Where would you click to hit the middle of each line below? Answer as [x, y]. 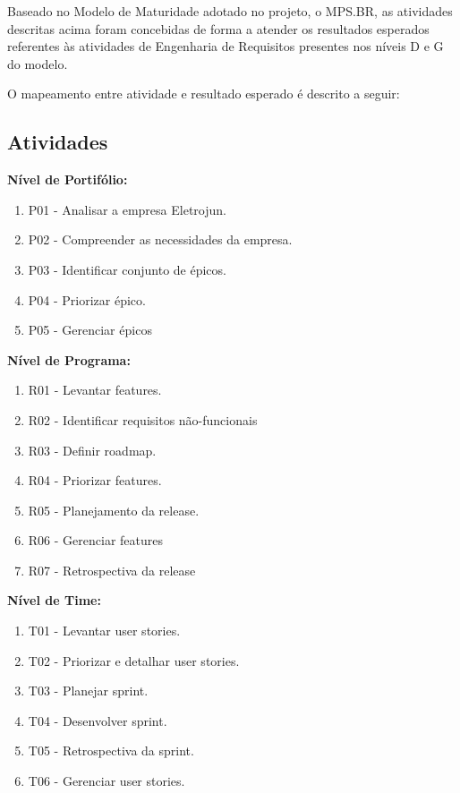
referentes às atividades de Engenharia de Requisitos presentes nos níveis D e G [226, 46]
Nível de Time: [54, 600]
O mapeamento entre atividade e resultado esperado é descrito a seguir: [204, 94]
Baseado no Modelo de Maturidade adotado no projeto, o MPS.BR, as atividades [230, 11]
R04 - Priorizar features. [95, 480]
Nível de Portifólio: [68, 179]
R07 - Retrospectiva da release [112, 570]
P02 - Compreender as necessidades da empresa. [160, 239]
